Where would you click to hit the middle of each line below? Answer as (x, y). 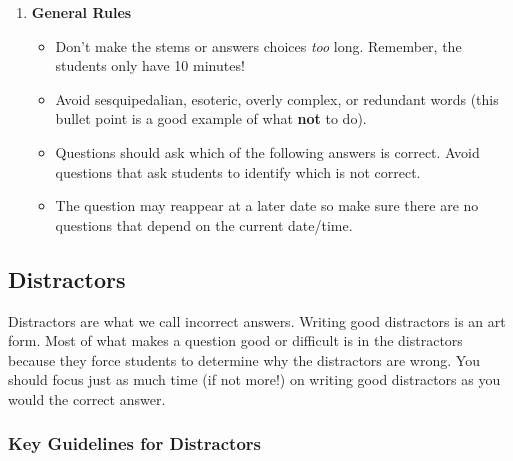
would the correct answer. (87, 398)
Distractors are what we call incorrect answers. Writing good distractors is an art (257, 320)
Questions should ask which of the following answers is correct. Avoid (267, 151)
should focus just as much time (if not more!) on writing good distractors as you (254, 379)
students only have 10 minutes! (150, 65)
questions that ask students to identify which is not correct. (238, 171)
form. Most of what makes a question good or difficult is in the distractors (235, 340)
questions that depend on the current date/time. (204, 224)
